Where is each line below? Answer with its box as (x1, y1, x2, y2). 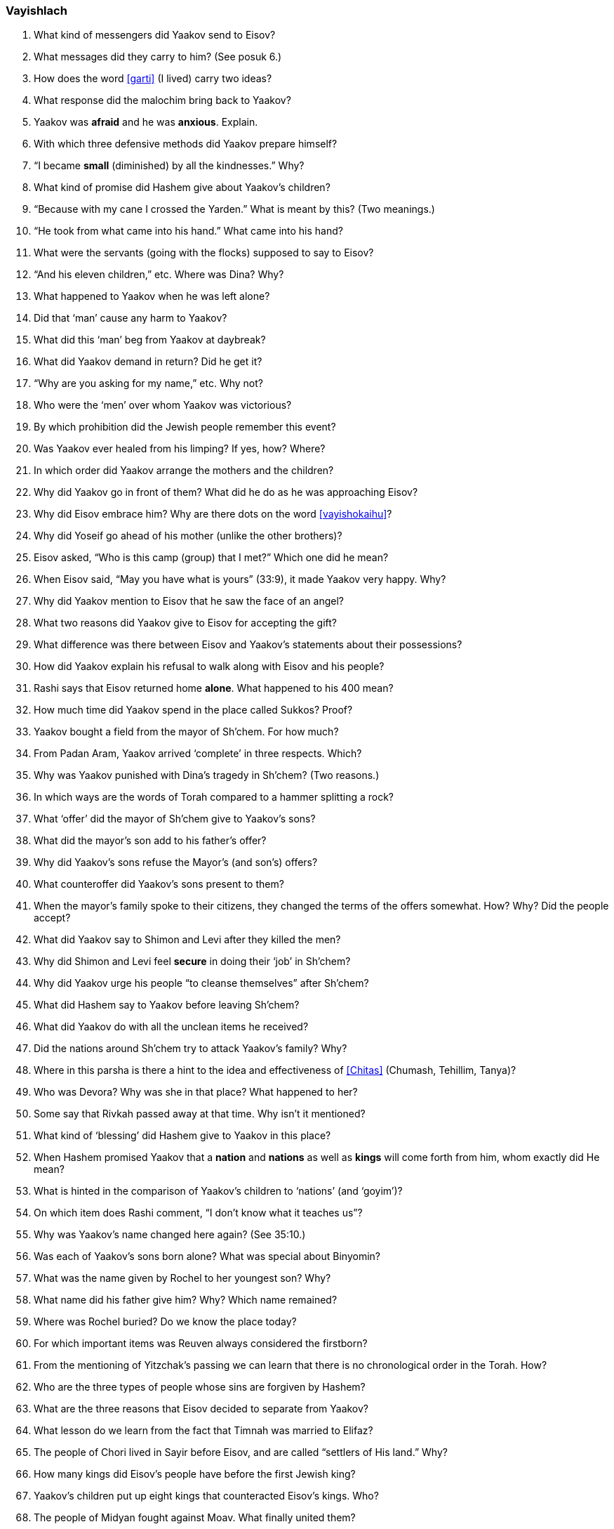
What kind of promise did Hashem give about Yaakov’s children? (34, 181, 331, 194)
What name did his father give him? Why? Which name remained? (34, 1294, 338, 1306)
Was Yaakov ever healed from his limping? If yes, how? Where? (34, 442, 326, 455)
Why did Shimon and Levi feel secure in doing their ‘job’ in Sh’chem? (34, 955, 351, 968)
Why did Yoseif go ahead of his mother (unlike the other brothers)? (34, 530, 342, 542)
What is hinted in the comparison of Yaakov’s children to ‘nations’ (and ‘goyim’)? (34, 1185, 403, 1197)
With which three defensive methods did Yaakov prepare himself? (34, 138, 338, 150)
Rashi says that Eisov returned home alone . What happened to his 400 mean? (34, 682, 394, 695)
